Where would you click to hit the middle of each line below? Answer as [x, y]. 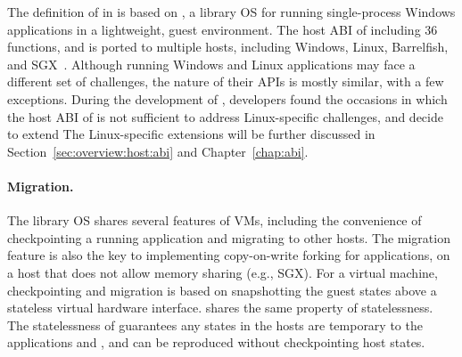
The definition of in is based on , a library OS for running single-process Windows [231, 12]
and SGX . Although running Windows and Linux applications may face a [211, 64]
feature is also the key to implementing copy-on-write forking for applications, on [229, 255]
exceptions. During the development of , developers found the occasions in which [227, 98]
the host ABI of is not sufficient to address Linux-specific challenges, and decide [225, 116]
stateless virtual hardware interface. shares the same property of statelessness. [220, 308]
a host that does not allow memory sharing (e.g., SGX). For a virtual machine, [223, 272]
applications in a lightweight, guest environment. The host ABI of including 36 [223, 29]
